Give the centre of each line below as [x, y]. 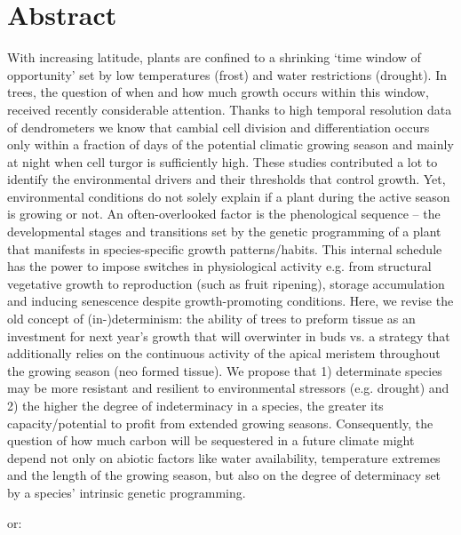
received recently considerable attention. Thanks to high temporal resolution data [230, 109]
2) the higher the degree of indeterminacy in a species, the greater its [195, 405]
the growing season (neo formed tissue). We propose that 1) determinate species [225, 370]
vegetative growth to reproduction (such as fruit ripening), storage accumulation [226, 283]
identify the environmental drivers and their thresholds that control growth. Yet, [227, 179]
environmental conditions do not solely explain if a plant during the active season [229, 196]
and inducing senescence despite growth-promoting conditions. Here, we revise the [230, 301]
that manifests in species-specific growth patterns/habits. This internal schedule [225, 248]
